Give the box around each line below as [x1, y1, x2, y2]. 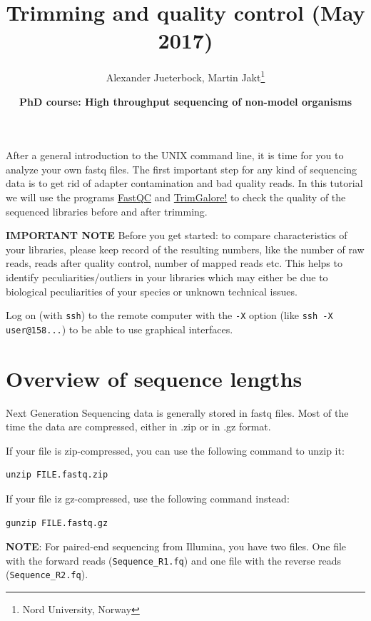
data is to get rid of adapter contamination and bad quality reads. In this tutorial [6, 176, 363, 191]
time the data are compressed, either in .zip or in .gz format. [6, 419, 271, 434]
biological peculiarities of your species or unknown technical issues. [6, 283, 298, 298]
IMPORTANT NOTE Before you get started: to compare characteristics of [6, 228, 347, 243]
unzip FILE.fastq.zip [6, 470, 108, 480]
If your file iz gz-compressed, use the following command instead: [6, 490, 290, 505]
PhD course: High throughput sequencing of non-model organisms [19, 94, 352, 108]
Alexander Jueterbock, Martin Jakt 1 [106, 68, 265, 84]
